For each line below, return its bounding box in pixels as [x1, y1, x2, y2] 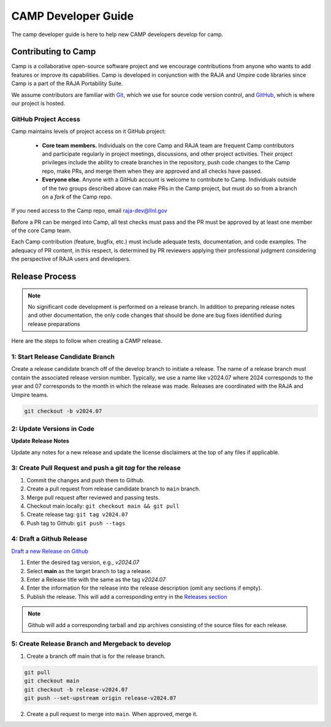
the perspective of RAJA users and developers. [11, 255, 131, 263]
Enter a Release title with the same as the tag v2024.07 [26, 576, 166, 584]
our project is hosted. [11, 100, 66, 107]
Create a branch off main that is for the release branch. [26, 652, 165, 660]
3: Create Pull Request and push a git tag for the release [11, 463, 181, 472]
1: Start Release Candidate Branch [11, 352, 115, 361]
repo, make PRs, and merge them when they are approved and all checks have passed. [42, 167, 262, 175]
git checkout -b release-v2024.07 [24, 686, 128, 693]
